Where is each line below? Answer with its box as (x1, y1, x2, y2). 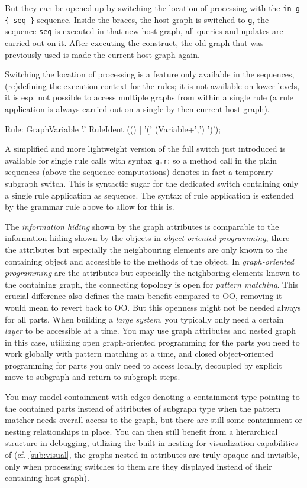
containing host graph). (5, 471, 89, 484)
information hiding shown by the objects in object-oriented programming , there (5, 232, 290, 244)
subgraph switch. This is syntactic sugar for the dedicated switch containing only (5, 177, 299, 189)
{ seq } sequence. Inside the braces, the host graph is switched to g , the (5, 13, 269, 25)
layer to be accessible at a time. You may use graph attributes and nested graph (5, 324, 296, 337)
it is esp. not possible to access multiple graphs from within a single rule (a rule (5, 91, 294, 103)
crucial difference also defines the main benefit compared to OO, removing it (5, 289, 282, 302)
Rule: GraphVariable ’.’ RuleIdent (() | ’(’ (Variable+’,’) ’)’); (5, 122, 221, 135)
